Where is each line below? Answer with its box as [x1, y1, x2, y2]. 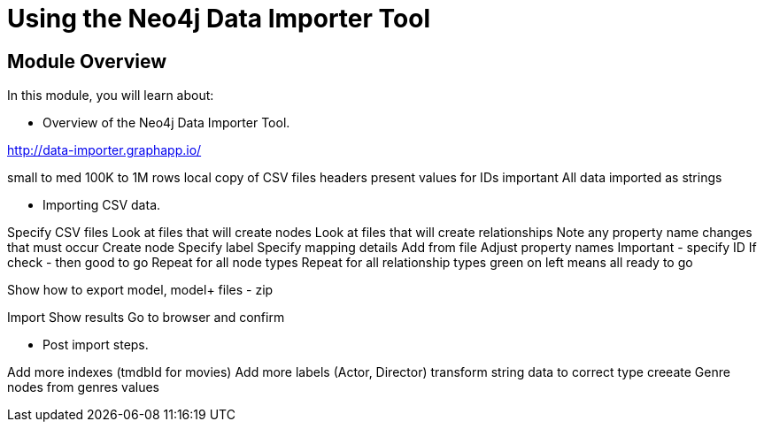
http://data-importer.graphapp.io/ [7, 142, 202, 158]
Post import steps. [42, 337, 149, 353]
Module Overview [7, 50, 167, 73]
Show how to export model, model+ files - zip [7, 282, 274, 298]
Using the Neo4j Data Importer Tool [7, 4, 430, 34]
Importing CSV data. [42, 197, 161, 213]
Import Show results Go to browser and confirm [7, 310, 285, 326]
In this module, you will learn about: [7, 88, 214, 103]
